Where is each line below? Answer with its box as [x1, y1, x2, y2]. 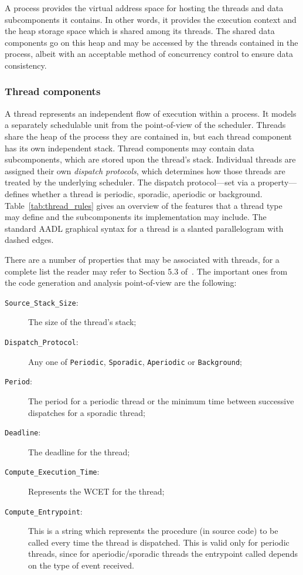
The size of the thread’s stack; [28, 316, 137, 328]
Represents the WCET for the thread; [28, 485, 165, 497]
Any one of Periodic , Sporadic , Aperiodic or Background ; [28, 355, 242, 367]
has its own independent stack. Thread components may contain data [5, 141, 254, 154]
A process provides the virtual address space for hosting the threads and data [5, 2, 284, 13]
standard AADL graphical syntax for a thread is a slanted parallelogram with [5, 222, 284, 234]
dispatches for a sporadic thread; [28, 406, 145, 418]
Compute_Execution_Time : [5, 465, 100, 478]
